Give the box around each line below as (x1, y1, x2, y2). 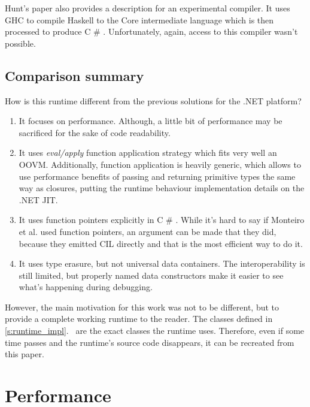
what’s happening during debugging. (19, 281, 153, 293)
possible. (5, 37, 36, 49)
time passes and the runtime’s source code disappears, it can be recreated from (5, 336, 294, 348)
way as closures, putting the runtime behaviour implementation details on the (19, 182, 305, 194)
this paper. (5, 348, 44, 360)
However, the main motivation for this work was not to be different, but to (5, 300, 279, 313)
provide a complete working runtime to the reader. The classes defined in (5, 312, 273, 325)
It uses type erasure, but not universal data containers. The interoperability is (19, 257, 305, 270)
